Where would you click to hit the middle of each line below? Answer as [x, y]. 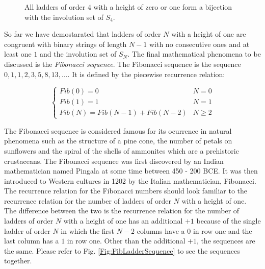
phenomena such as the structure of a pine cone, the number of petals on [118, 141]
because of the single [229, 221]
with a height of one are [209, 34]
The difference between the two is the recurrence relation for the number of [122, 211]
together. [18, 261]
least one [18, 54]
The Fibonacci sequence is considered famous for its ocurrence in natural [118, 130]
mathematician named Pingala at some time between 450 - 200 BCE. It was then [131, 171]
